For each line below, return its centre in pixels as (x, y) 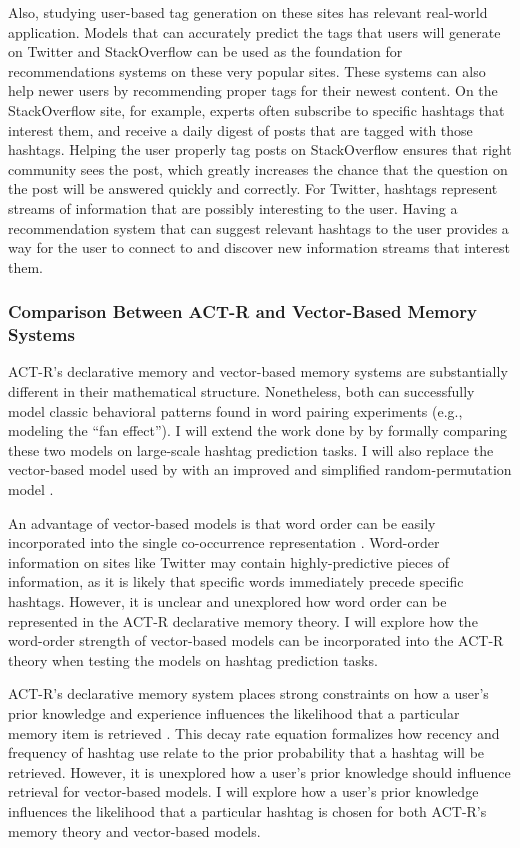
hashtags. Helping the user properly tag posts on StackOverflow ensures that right (260, 149)
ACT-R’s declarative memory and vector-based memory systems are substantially (258, 371)
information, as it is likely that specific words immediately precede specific (236, 581)
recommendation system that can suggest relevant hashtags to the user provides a (258, 227)
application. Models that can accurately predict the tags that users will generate (254, 31)
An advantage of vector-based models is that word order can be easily (222, 522)
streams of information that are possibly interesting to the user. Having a (233, 207)
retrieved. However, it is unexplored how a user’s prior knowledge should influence (259, 771)
